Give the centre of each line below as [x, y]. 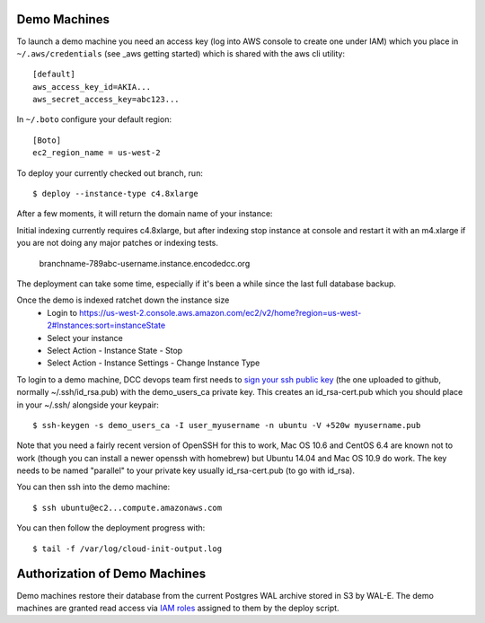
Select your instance [85, 338]
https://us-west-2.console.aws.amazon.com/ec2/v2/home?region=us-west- [220, 312]
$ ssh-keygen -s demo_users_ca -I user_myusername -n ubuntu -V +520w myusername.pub [227, 425]
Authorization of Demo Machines [111, 574]
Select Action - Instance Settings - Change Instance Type [154, 363]
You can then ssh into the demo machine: [93, 487]
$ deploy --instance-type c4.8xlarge [116, 194]
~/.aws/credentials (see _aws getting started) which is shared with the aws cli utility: [181, 53]
